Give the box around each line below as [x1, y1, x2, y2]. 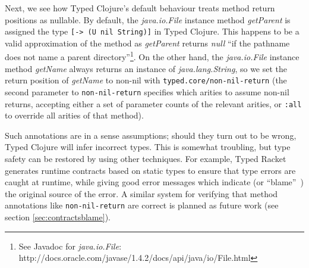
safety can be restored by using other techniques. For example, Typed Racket [5, 152, 286, 165]
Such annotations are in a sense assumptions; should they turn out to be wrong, [5, 129, 297, 141]
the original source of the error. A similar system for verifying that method [5, 187, 278, 200]
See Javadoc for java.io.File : [18, 239, 122, 252]
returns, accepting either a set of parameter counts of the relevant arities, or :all [5, 97, 302, 110]
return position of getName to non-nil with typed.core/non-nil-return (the [5, 74, 287, 86]
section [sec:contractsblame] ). [5, 211, 111, 223]
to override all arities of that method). [5, 109, 144, 121]
